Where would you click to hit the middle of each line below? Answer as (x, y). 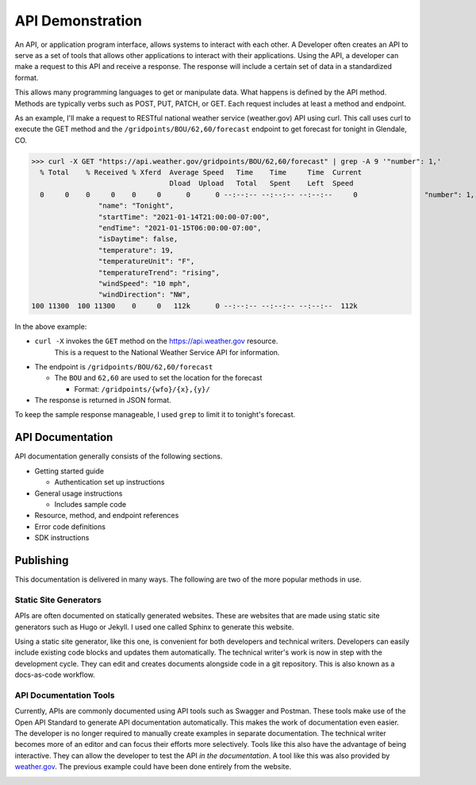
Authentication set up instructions (109, 482)
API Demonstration (79, 21)
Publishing (42, 560)
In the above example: (51, 327)
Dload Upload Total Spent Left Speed (261, 184)
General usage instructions (79, 493)
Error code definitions (70, 526)
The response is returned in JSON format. (103, 400)
